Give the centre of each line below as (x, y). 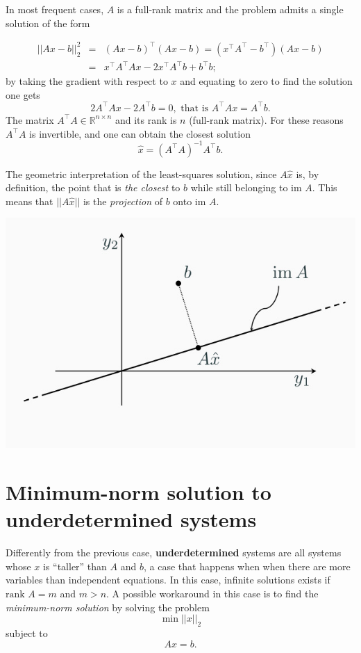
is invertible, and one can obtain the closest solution (140, 133)
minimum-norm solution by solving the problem (108, 607)
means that (30, 201)
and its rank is (146, 119)
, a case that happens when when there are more (247, 566)
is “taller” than (75, 566)
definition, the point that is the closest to (93, 187)
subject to (27, 632)
